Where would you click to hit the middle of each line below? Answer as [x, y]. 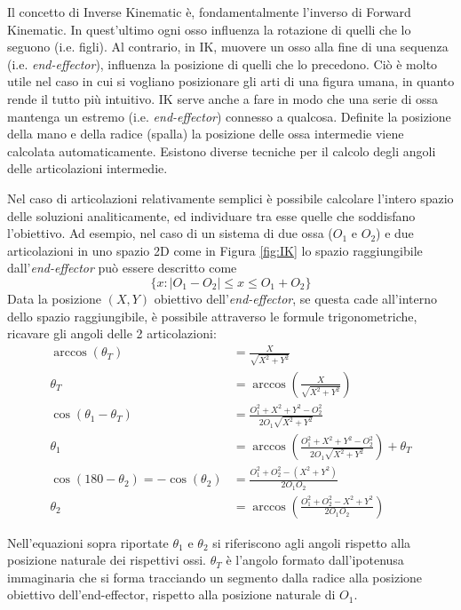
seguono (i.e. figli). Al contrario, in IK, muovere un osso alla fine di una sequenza [228, 47]
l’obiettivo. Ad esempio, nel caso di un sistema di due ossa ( [170, 233]
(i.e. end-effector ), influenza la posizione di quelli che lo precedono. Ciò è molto [223, 63]
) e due [395, 233]
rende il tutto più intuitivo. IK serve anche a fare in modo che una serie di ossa [223, 98]
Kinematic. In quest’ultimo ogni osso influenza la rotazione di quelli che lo [209, 29]
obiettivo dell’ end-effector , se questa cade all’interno [295, 298]
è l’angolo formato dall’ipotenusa [315, 560]
